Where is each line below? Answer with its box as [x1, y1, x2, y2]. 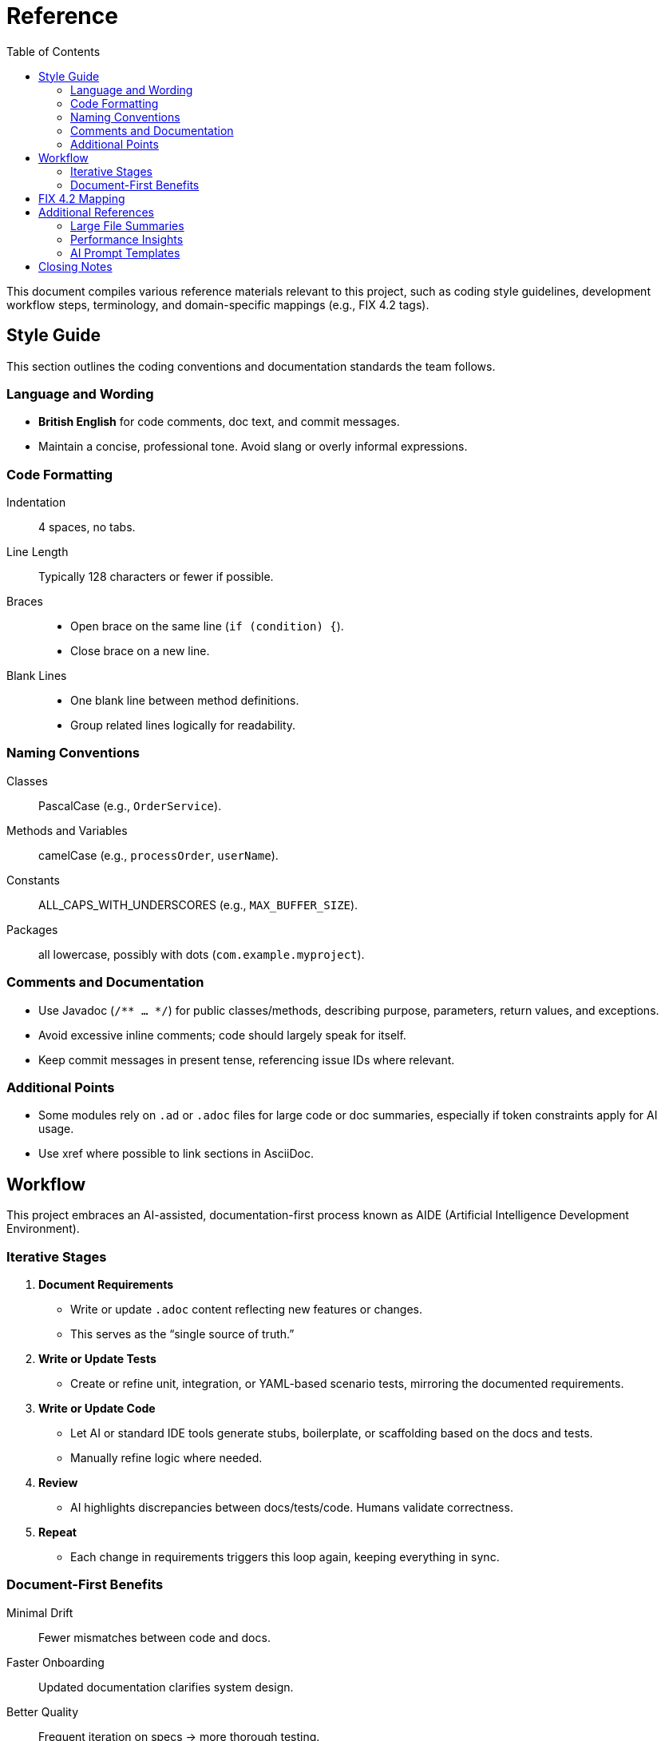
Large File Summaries [70, 218, 184, 233]
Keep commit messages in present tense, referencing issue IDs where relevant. [38, 1052, 455, 1067]
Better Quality [6, 1704, 79, 1719]
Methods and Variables [6, 823, 128, 837]
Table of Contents [6, 44, 101, 58]
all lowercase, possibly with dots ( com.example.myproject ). [38, 947, 365, 961]
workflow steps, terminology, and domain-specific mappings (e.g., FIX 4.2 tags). [6, 297, 429, 312]
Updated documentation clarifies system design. [38, 1679, 294, 1694]
